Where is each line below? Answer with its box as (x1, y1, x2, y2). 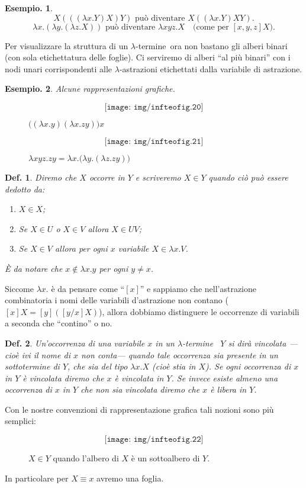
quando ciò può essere (208, 171, 288, 183)
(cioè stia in (152, 360, 196, 373)
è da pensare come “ (51, 282, 125, 294)
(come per (193, 23, 229, 31)
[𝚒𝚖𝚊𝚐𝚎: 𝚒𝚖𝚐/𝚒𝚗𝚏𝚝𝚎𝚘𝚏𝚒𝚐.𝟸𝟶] (104, 102, 204, 111)
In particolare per (5, 471, 69, 484)
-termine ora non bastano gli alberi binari (136, 39, 288, 52)
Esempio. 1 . (5, 2, 53, 14)
